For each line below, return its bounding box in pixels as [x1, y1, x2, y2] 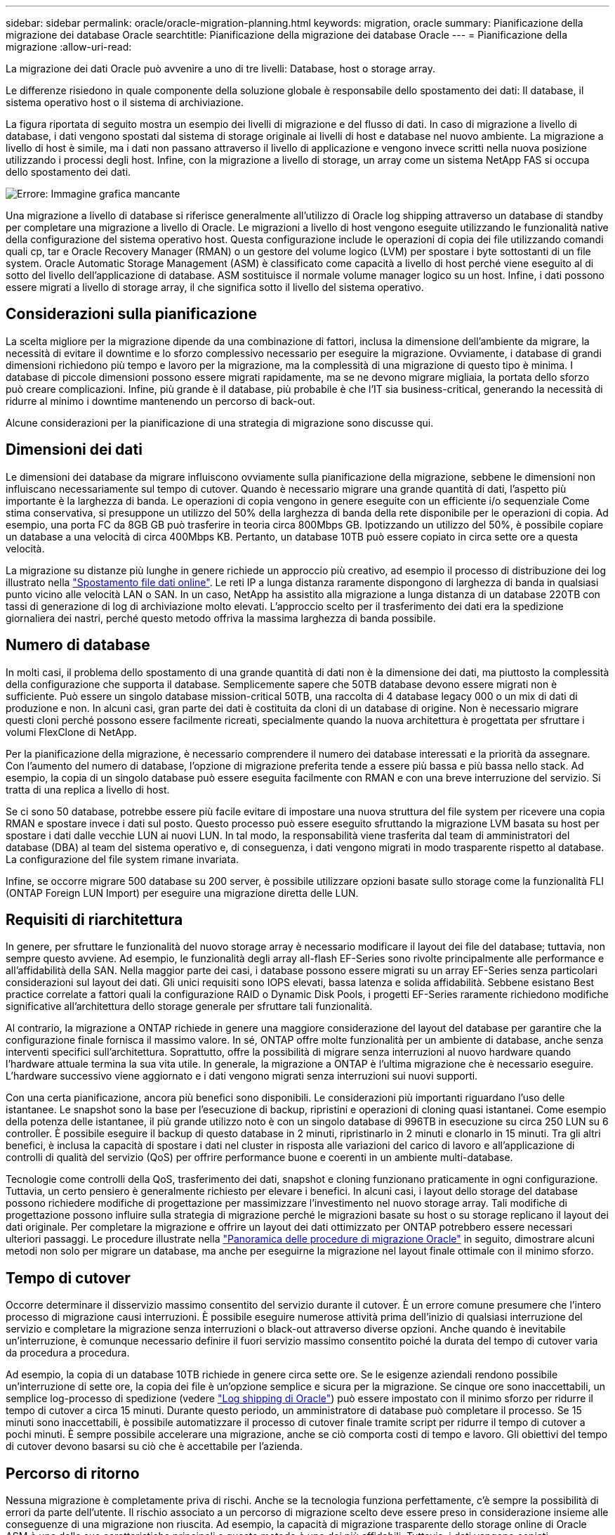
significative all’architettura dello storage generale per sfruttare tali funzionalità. [6, 1000, 373, 1013]
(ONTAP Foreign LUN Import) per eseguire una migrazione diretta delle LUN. [6, 886, 359, 899]
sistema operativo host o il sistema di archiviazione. [6, 96, 244, 108]
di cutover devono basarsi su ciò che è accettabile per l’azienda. [6, 1440, 303, 1453]
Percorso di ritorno [6, 1464, 140, 1482]
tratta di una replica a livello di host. [6, 783, 170, 796]
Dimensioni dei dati [6, 441, 143, 459]
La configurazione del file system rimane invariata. [6, 853, 239, 865]
